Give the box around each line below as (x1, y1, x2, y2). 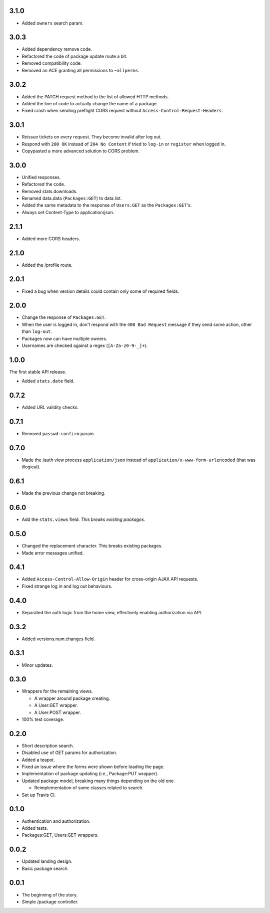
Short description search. (21, 743, 74, 749)
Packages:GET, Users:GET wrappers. (21, 832, 98, 838)
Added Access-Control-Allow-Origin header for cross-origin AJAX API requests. (21, 576, 198, 582)
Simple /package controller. (21, 898, 78, 904)
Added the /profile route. (21, 262, 72, 268)
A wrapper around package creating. (34, 695, 110, 701)
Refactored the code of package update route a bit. (21, 53, 127, 59)
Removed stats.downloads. (21, 188, 77, 194)
